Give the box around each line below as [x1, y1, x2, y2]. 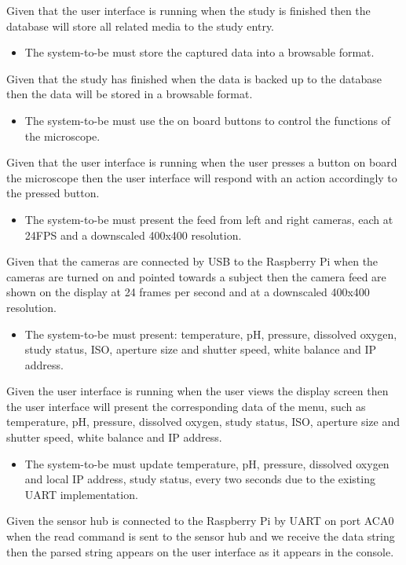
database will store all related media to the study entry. [6, 17, 275, 34]
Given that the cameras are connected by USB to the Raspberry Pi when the [6, 253, 379, 270]
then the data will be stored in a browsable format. [6, 86, 253, 102]
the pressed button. [6, 185, 100, 201]
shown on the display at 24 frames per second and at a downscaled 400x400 [6, 284, 370, 300]
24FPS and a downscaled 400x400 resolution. [24, 226, 242, 243]
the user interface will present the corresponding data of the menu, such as [6, 398, 366, 414]
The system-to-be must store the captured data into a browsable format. [24, 44, 375, 61]
